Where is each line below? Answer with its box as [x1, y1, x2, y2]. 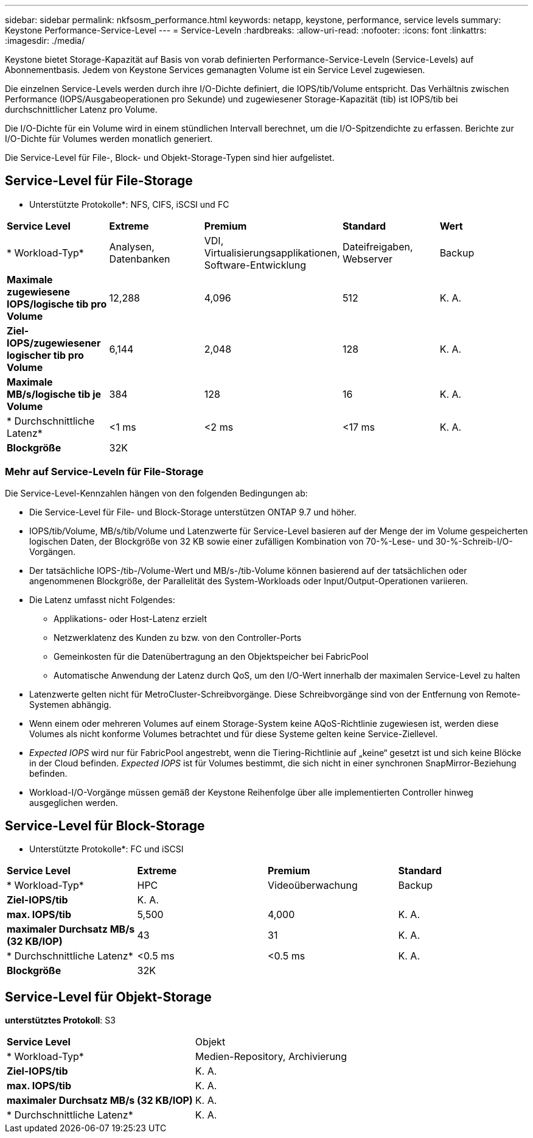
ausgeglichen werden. [29, 797, 118, 808]
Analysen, [109, 240, 155, 253]
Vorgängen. [29, 546, 76, 557]
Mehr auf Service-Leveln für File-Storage [5, 465, 204, 478]
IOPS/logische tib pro [7, 297, 107, 310]
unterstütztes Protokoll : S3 [5, 1015, 116, 1026]
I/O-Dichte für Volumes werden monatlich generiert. [5, 133, 213, 144]
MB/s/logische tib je [7, 387, 102, 400]
